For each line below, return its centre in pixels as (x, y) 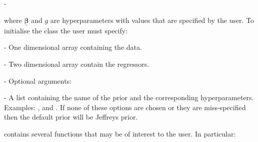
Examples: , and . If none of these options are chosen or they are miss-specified (125, 107)
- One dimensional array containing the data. (73, 47)
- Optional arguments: (38, 80)
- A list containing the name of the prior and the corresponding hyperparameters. (129, 97)
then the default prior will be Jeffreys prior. (71, 117)
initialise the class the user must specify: (66, 30)
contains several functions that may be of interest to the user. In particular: (120, 133)
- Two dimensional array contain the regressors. (77, 64)
